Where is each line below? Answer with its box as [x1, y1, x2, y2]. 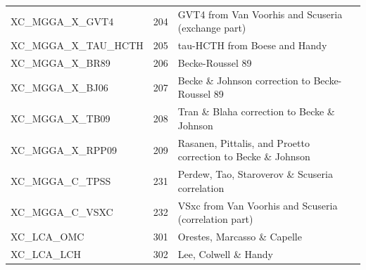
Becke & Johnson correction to [177, 72, 310, 87]
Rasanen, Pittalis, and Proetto [177, 135, 310, 150]
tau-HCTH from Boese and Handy [177, 38, 327, 53]
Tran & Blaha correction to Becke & [177, 104, 335, 119]
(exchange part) [177, 20, 246, 35]
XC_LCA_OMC [11, 229, 84, 244]
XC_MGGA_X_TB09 [11, 111, 111, 126]
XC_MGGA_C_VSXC [11, 205, 113, 219]
